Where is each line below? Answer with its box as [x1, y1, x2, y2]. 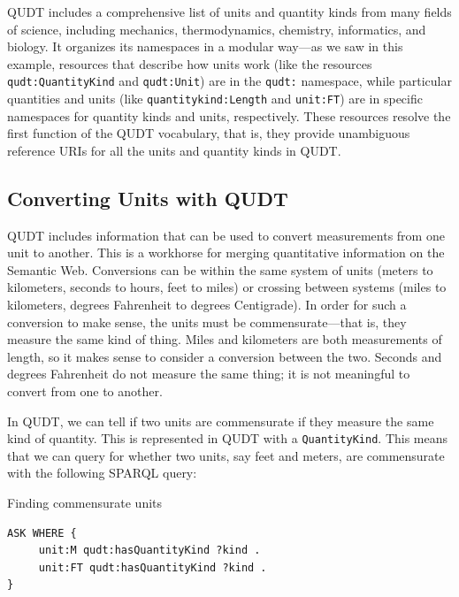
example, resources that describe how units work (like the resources [7, 54, 372, 73]
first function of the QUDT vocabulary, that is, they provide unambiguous [7, 124, 410, 142]
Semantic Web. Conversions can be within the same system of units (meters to [7, 260, 433, 279]
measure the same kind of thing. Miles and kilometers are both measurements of [7, 330, 442, 348]
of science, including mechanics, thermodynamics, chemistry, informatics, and [7, 19, 426, 38]
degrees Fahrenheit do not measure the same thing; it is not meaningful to [7, 364, 410, 383]
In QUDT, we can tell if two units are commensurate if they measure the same [7, 411, 434, 430]
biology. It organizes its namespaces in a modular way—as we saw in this [7, 37, 403, 56]
